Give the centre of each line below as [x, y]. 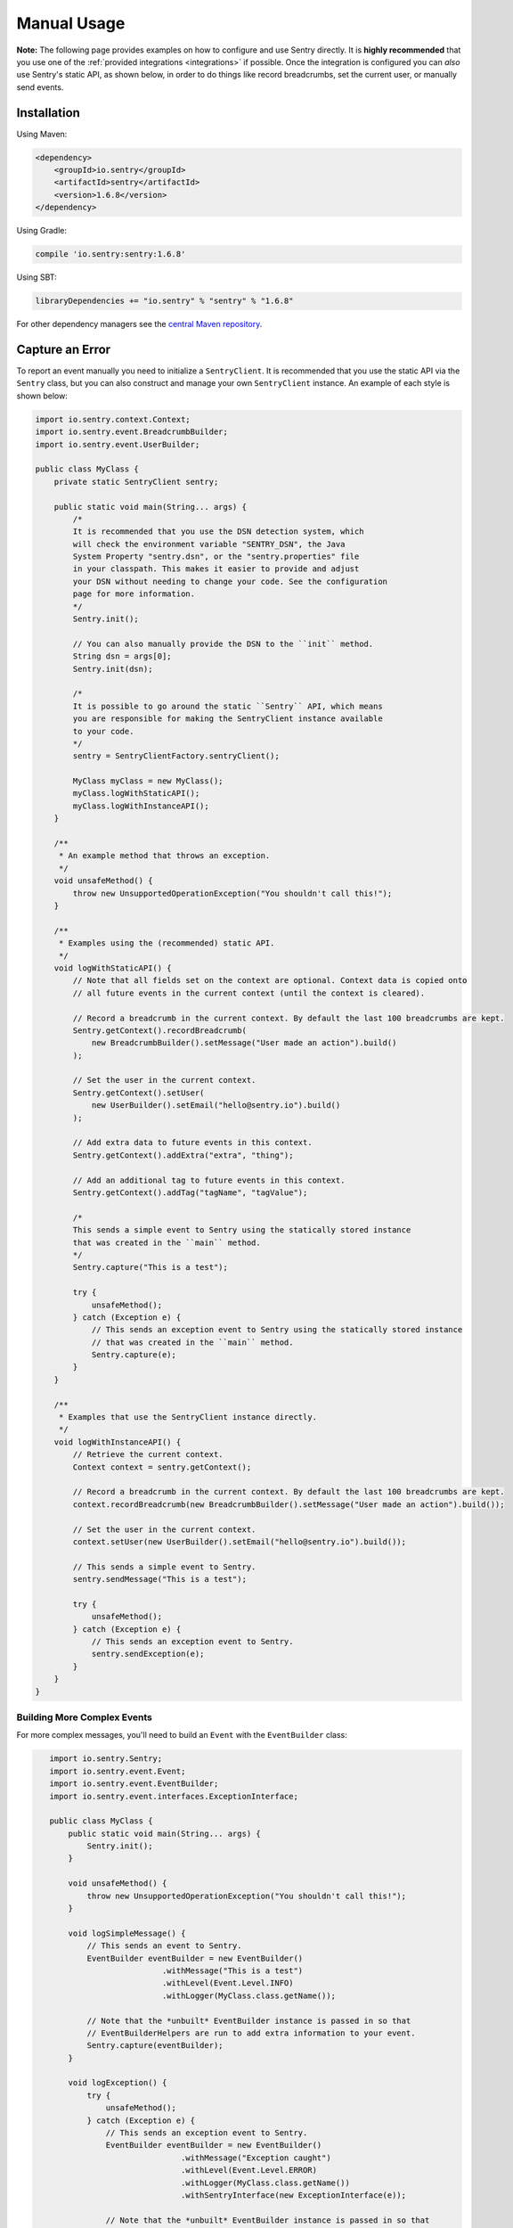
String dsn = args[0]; [122, 656]
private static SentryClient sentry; [136, 482]
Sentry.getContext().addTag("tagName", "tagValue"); [190, 1192]
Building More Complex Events [85, 1717]
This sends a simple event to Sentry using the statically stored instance [242, 1230]
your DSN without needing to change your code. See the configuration [230, 581]
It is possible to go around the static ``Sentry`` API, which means [228, 706]
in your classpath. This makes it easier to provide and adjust [216, 569]
